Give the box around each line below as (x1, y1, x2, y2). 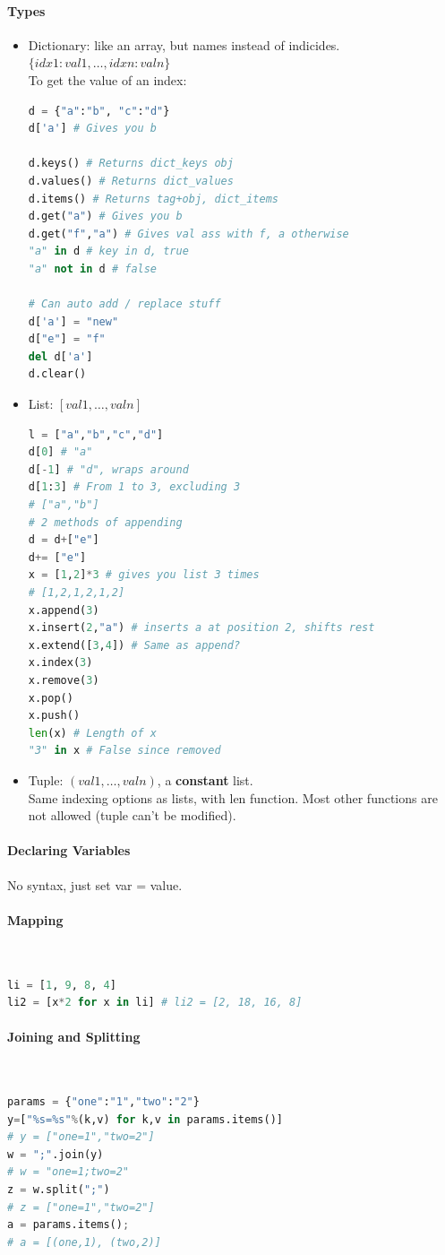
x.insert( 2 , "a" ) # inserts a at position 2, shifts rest (28, 621, 375, 635)
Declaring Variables (7, 841, 131, 860)
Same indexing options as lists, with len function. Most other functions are (28, 788, 438, 807)
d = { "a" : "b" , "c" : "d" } (28, 104, 170, 117)
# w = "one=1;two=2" (7, 1165, 130, 1179)
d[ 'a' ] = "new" (28, 315, 119, 328)
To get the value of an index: (28, 70, 187, 89)
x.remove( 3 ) (28, 673, 99, 687)
